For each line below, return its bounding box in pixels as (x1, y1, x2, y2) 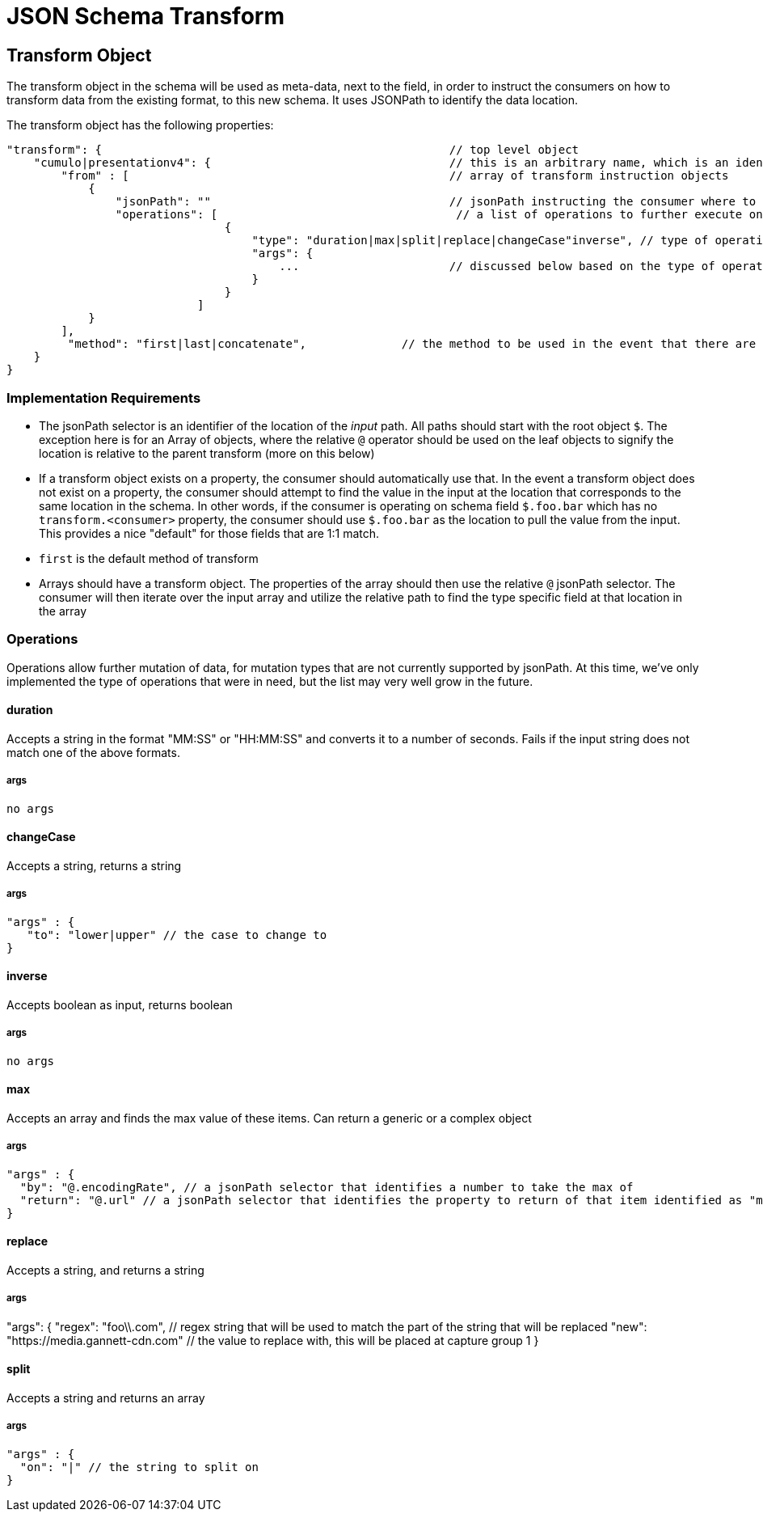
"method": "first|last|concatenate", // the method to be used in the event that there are (67, 337, 757, 351)
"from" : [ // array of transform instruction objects (61, 169, 729, 183)
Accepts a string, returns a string (6, 858, 182, 873)
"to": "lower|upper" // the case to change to (27, 928, 327, 941)
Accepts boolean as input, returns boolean (6, 997, 233, 1012)
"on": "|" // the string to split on (19, 1460, 259, 1474)
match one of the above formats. (6, 745, 180, 759)
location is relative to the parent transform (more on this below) (39, 446, 375, 460)
